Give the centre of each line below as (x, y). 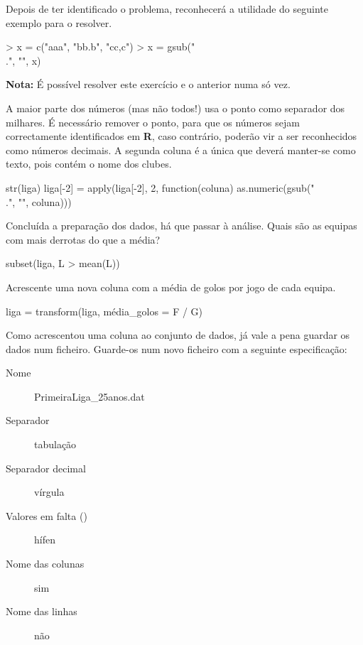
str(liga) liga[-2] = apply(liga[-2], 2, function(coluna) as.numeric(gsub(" (160, 187)
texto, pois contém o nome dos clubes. (89, 164)
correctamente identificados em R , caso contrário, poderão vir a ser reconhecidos (181, 136)
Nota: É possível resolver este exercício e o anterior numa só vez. (148, 84)
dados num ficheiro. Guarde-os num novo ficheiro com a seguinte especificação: (177, 348)
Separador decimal (46, 468)
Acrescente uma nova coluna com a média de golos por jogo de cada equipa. (171, 287)
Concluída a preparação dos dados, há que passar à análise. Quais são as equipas (181, 226)
